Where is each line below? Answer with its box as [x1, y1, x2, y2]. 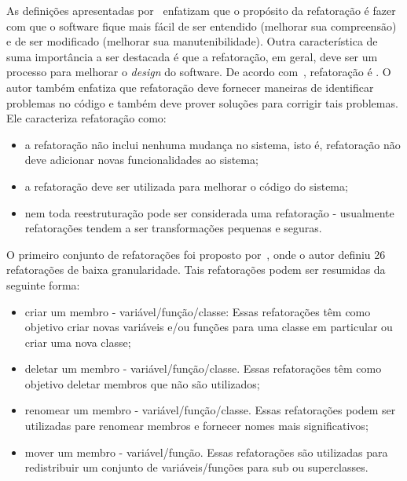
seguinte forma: [6, 276, 80, 293]
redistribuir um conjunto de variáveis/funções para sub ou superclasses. [24, 459, 368, 476]
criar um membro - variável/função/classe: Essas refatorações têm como [24, 303, 371, 319]
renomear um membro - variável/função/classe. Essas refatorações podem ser [24, 402, 396, 418]
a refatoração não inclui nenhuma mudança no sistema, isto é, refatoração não [24, 136, 401, 152]
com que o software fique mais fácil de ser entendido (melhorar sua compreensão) [6, 17, 397, 34]
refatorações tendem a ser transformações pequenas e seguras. [24, 220, 322, 236]
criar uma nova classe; [24, 333, 131, 350]
